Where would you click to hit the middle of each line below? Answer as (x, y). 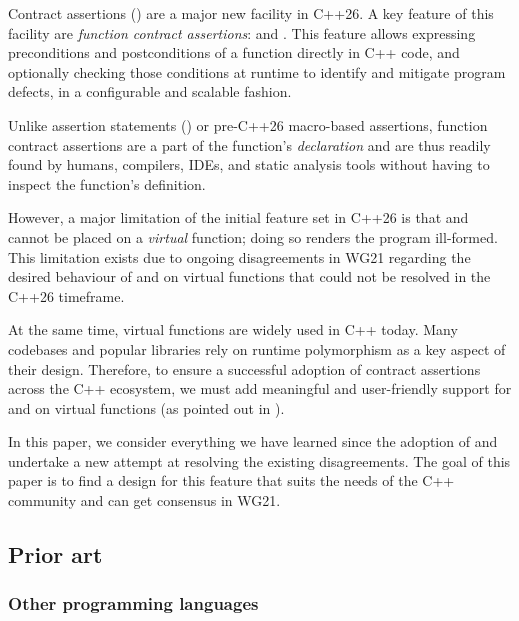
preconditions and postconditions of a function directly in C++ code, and (234, 52)
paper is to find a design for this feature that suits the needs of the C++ (231, 480)
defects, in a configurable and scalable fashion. (150, 91)
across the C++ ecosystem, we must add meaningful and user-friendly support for (260, 388)
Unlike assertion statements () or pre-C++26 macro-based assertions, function (248, 124)
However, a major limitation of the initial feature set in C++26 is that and (238, 217)
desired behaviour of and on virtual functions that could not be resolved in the (249, 276)
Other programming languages (133, 603)
